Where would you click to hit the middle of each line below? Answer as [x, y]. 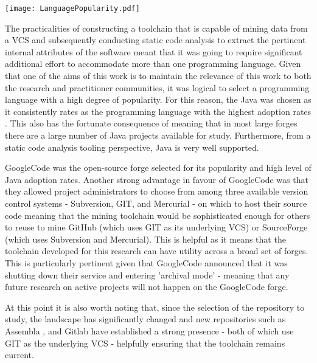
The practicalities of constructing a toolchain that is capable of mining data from [156, 28]
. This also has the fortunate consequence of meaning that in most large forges [151, 123]
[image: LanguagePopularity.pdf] [72, 9]
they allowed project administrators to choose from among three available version [157, 191]
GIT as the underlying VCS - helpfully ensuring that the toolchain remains [145, 343]
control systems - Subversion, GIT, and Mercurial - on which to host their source [156, 203]
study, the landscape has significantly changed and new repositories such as [145, 319]
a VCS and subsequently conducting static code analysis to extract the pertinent [155, 40]
